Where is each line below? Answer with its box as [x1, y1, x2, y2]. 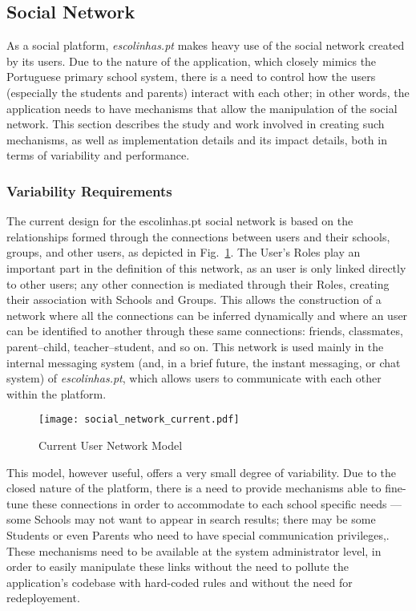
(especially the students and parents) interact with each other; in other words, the [6, 83, 410, 100]
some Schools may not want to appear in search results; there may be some [6, 511, 376, 528]
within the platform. [6, 385, 107, 402]
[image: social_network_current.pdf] [38, 414, 240, 426]
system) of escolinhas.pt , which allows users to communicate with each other [6, 370, 382, 386]
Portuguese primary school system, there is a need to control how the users [6, 68, 376, 85]
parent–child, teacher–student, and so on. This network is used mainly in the [6, 338, 384, 354]
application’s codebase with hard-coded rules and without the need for [6, 573, 353, 590]
